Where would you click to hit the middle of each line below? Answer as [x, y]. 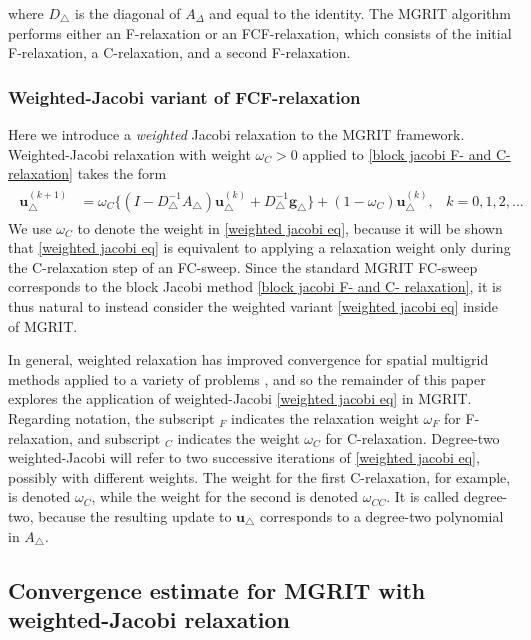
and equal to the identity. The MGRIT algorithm [360, 13]
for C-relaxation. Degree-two [412, 437]
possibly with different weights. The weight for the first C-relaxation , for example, [259, 476]
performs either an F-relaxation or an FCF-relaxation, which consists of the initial [260, 32]
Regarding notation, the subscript [111, 418]
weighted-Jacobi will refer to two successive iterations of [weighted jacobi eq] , [244, 457]
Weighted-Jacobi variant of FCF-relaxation [184, 96]
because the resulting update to [135, 515]
